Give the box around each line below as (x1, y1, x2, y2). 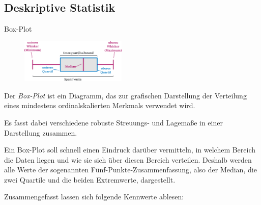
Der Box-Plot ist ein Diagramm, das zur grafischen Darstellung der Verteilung (4, 90, 247, 100)
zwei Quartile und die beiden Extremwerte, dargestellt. (4, 174, 176, 185)
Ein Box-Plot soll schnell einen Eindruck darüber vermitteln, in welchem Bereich (4, 144, 256, 155)
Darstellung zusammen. (4, 127, 77, 138)
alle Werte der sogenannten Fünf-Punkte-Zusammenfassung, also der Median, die (4, 164, 257, 175)
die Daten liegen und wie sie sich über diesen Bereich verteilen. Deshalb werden (4, 154, 252, 165)
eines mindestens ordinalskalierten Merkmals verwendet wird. (4, 100, 195, 111)
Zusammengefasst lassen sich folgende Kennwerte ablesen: (4, 191, 184, 202)
